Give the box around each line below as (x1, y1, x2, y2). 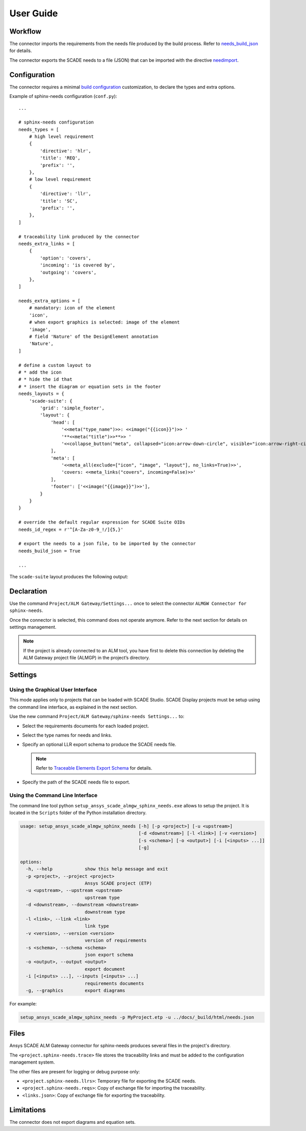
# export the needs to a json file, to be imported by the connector (18, 541, 196, 547)
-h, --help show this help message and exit (25, 866, 168, 872)
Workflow (9, 27, 42, 36)
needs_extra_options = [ (18, 298, 81, 304)
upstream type (84, 895, 120, 900)
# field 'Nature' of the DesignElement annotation (29, 334, 159, 339)
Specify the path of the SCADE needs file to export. (22, 779, 130, 785)
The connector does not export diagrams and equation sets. (9, 1119, 136, 1125)
